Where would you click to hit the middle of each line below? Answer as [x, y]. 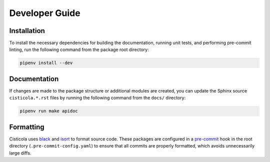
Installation [27, 31]
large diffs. [20, 153]
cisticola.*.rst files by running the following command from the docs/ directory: [97, 98]
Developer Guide [45, 13]
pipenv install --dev [46, 63]
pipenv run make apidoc [49, 111]
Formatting [27, 127]
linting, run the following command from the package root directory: [79, 49]
